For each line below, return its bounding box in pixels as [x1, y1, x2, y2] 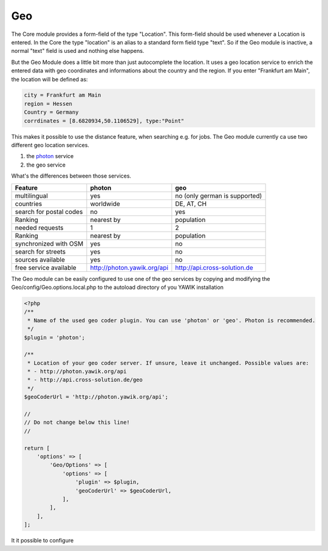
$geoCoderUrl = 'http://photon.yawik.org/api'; [24, 393, 168, 401]
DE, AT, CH [175, 199, 207, 208]
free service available [15, 263, 77, 272]
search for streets [15, 247, 66, 255]
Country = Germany [24, 109, 79, 116]
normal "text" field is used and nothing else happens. [11, 47, 145, 55]
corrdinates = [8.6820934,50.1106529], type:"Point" [24, 117, 185, 124]
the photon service [26, 153, 74, 160]
